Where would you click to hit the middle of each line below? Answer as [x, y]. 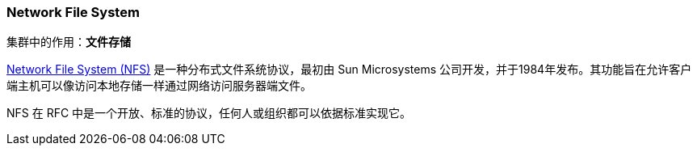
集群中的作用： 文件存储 [69, 42]
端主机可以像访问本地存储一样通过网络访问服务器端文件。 [159, 86]
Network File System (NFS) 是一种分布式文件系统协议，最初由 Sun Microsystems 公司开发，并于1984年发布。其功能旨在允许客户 [349, 70]
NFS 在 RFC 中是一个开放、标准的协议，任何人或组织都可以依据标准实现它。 [209, 113]
